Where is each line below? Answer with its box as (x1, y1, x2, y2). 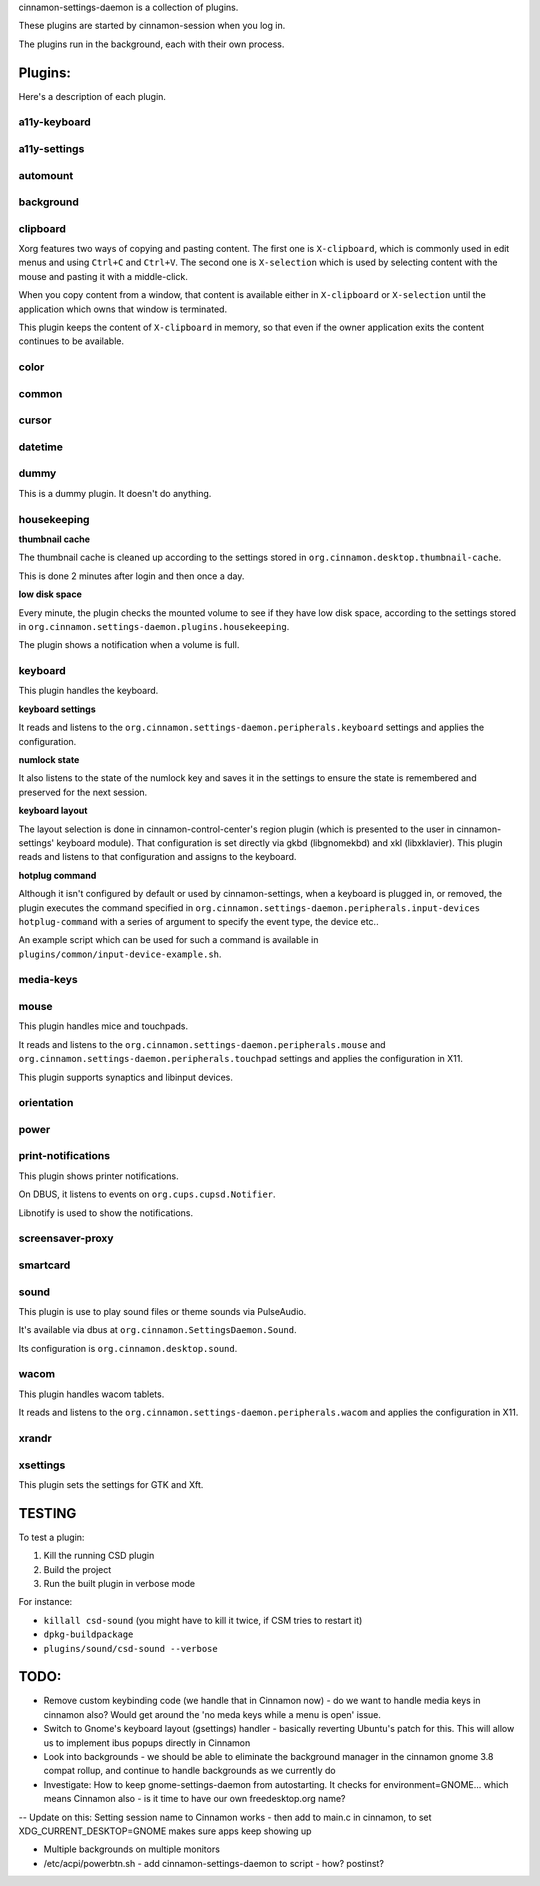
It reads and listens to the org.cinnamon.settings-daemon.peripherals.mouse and (18, 1038, 386, 1050)
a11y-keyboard (18, 115, 92, 129)
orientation (18, 1096, 74, 1110)
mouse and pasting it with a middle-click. (18, 270, 189, 282)
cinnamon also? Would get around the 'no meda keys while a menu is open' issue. (43, 1708, 382, 1720)
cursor (18, 413, 52, 427)
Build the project (43, 1563, 112, 1575)
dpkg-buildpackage (43, 1629, 134, 1640)
